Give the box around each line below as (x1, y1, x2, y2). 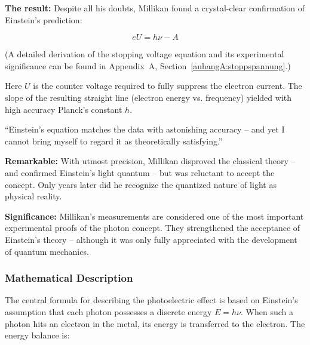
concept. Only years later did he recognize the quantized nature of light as (5, 178, 277, 190)
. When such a (241, 305, 294, 318)
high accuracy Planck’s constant (5, 103, 122, 115)
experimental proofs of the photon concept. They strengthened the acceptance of (5, 221, 300, 234)
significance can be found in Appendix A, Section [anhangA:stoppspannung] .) (5, 59, 291, 72)
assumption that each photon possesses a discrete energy (5, 305, 212, 318)
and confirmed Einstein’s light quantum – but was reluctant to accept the (5, 166, 275, 178)
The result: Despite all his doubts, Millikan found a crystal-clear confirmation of (5, 2, 305, 14)
